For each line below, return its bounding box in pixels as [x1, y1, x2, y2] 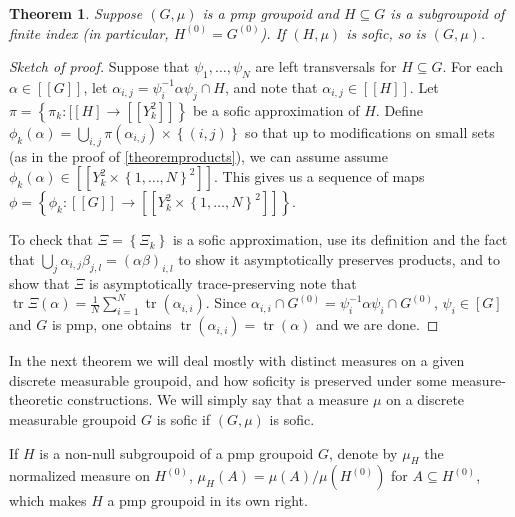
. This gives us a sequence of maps [214, 166, 425, 187]
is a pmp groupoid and [202, 3, 339, 23]
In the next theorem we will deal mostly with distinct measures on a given [9, 350, 465, 371]
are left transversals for [255, 56, 397, 77]
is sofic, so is [346, 22, 426, 43]
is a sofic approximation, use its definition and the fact [172, 229, 508, 250]
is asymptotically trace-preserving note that [89, 272, 357, 293]
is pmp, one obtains [51, 314, 172, 335]
